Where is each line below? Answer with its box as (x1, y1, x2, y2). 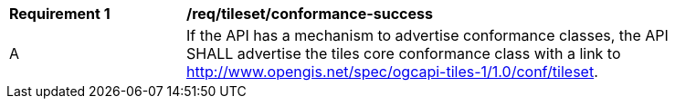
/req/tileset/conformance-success (186, 5, 433, 23)
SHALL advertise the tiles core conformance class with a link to (186, 44, 621, 63)
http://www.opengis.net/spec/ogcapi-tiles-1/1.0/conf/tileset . (186, 63, 598, 81)
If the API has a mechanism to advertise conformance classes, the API (186, 26, 669, 44)
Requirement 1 (9, 5, 111, 23)
